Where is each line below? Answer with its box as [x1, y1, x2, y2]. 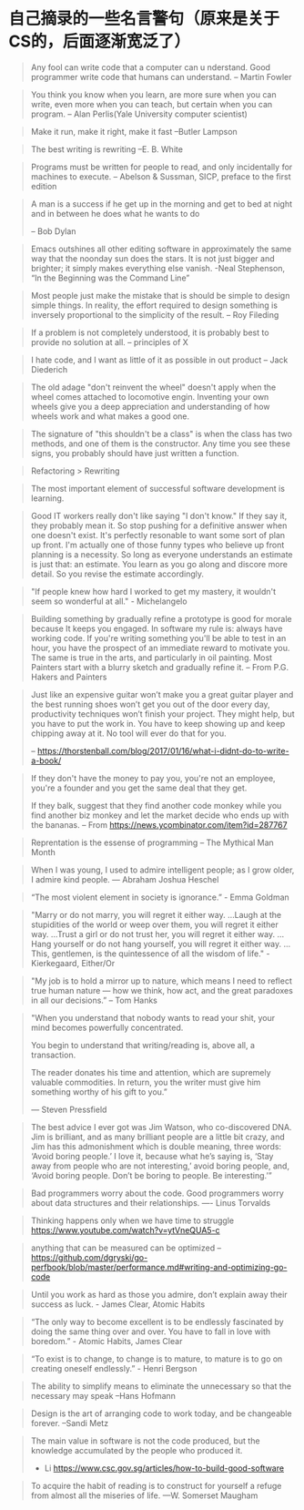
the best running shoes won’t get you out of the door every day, [30, 699, 270, 709]
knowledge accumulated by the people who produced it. [30, 1444, 243, 1455]
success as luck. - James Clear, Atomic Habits [30, 1299, 206, 1310]
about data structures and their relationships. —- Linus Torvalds [30, 1197, 270, 1208]
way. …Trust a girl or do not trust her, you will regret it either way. [30, 928, 275, 939]
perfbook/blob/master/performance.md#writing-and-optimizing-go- [30, 1261, 288, 1272]
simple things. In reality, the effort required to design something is [30, 300, 279, 311]
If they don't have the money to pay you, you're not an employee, [30, 772, 276, 783]
